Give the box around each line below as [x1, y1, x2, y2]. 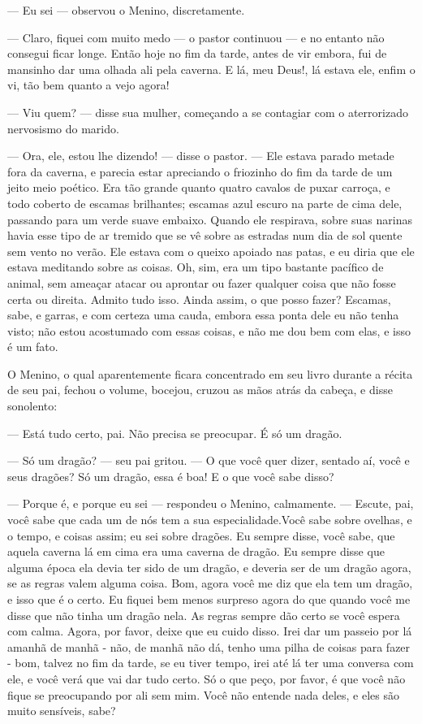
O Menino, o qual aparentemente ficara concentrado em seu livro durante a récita [7, 365, 413, 382]
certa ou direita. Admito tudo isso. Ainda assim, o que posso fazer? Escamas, [7, 290, 391, 307]
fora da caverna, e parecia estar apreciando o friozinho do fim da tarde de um [7, 163, 393, 180]
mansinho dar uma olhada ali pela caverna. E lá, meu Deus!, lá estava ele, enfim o [7, 60, 416, 77]
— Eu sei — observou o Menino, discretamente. [7, 2, 245, 18]
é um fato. [7, 338, 58, 355]
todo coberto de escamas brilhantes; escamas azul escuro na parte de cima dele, [7, 194, 403, 211]
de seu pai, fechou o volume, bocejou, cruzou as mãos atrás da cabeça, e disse [7, 381, 393, 398]
